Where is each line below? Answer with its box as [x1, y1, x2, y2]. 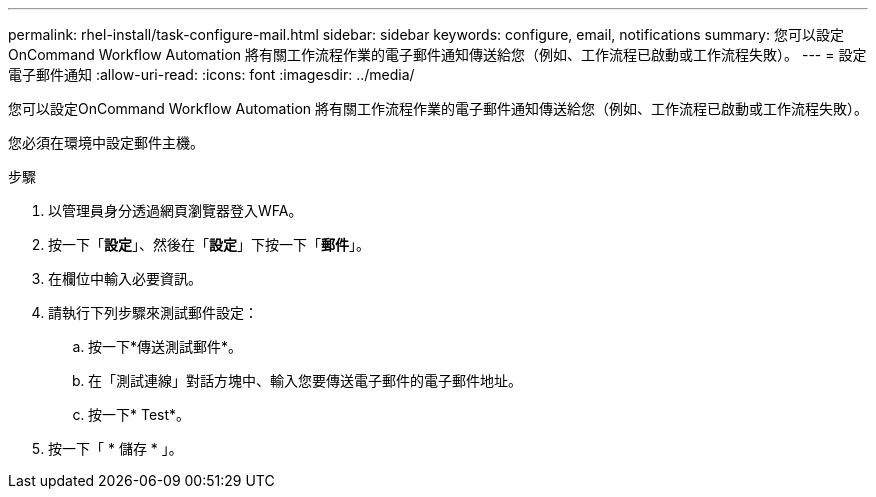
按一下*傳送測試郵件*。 [88, 338, 243, 355]
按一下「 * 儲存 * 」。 [48, 440, 183, 457]
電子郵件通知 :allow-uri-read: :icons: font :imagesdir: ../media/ [8, 66, 415, 83]
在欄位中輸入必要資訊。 [48, 270, 202, 287]
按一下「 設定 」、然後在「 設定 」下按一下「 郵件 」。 [48, 236, 370, 253]
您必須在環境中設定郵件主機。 [8, 134, 204, 151]
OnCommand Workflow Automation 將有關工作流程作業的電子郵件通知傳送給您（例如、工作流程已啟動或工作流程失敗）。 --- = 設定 [8, 46, 867, 63]
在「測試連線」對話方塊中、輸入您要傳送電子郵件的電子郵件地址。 [88, 372, 522, 389]
